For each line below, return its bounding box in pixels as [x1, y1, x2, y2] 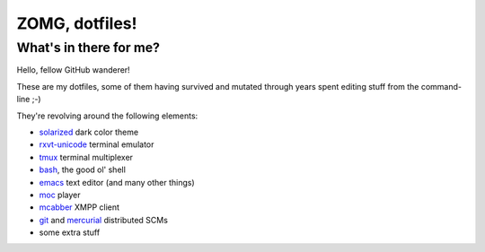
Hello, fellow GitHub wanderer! [16, 65, 130, 75]
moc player [39, 189, 81, 200]
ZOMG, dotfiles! [16, 13, 137, 33]
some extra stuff [39, 227, 101, 238]
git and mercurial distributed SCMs [39, 214, 168, 225]
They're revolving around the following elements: [16, 110, 198, 121]
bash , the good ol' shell [39, 164, 126, 175]
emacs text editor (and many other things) [39, 177, 195, 187]
